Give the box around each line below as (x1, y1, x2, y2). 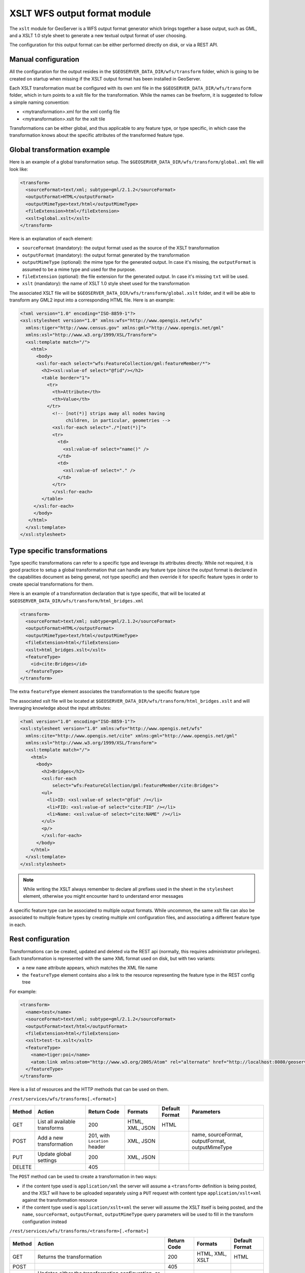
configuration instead (22, 1219, 67, 1225)
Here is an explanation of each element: (9, 235, 93, 241)
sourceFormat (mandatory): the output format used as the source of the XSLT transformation (22, 245, 220, 251)
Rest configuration (9, 935, 70, 944)
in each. (9, 922, 26, 928)
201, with (88, 1132, 110, 1139)
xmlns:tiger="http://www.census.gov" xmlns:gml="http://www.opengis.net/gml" (25, 325, 224, 330)
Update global (37, 1151, 71, 1158)
